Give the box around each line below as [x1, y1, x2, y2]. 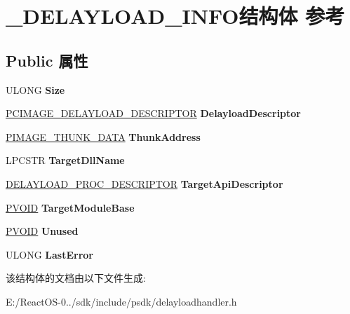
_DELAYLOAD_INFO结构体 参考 [6, 1, 345, 30]
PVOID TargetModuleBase [6, 200, 135, 214]
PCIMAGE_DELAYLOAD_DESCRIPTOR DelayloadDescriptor [6, 106, 302, 121]
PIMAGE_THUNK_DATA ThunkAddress [6, 129, 201, 144]
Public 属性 [6, 49, 88, 71]
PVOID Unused [6, 224, 79, 238]
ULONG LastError [6, 247, 93, 261]
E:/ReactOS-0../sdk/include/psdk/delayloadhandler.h [6, 294, 237, 308]
